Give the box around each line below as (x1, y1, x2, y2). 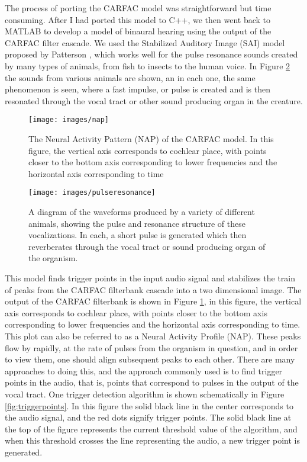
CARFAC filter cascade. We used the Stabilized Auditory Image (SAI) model (5, 36, 285, 49)
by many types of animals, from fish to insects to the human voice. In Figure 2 (5, 59, 290, 72)
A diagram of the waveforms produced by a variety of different (28, 206, 255, 218)
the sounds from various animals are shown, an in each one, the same (5, 71, 256, 84)
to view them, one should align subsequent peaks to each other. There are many (5, 353, 295, 365)
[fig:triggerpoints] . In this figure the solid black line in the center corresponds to (5, 399, 293, 412)
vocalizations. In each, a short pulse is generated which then (28, 229, 247, 241)
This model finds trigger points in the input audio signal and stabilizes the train (5, 272, 296, 284)
